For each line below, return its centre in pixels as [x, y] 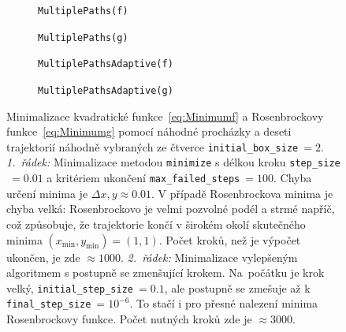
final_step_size [49, 305]
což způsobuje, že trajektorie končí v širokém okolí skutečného [156, 224]
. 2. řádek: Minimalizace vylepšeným [209, 257]
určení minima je [47, 193]
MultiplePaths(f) [83, 11]
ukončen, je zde [43, 257]
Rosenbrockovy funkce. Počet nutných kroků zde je [129, 319]
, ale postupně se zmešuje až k [237, 287]
